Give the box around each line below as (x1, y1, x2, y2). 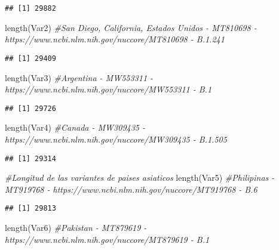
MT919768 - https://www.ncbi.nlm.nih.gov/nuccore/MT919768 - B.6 (5, 183, 257, 195)
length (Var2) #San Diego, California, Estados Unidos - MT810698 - (5, 21, 257, 33)
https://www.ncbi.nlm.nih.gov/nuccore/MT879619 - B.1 (5, 233, 210, 245)
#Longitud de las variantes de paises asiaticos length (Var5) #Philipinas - (5, 171, 275, 184)
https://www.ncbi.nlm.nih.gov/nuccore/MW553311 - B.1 (5, 83, 212, 95)
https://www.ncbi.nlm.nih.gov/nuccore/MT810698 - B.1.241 (5, 33, 225, 45)
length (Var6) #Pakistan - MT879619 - (5, 221, 147, 234)
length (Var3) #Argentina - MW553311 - (5, 71, 154, 84)
